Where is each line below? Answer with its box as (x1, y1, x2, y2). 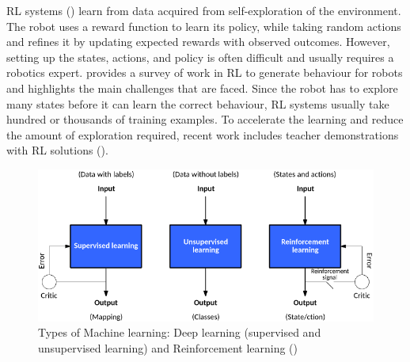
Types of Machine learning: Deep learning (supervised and (38, 324, 321, 341)
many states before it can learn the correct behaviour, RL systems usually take (6, 95, 389, 112)
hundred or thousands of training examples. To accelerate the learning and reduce (6, 111, 404, 128)
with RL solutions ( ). (6, 142, 108, 158)
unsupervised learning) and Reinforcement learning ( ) (38, 339, 298, 356)
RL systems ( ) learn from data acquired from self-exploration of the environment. (6, 2, 401, 18)
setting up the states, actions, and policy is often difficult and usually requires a (6, 48, 394, 65)
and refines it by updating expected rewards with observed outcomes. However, (6, 33, 390, 50)
